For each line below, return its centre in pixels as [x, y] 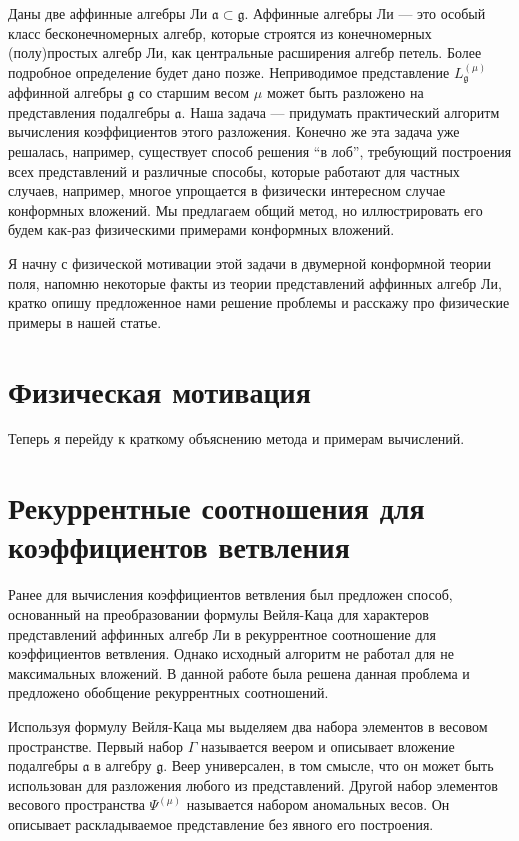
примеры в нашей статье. [85, 321]
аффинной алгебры [65, 92]
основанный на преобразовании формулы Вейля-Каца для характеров [218, 613]
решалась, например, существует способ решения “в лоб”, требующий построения [260, 151]
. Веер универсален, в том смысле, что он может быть [328, 765]
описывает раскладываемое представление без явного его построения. [221, 823]
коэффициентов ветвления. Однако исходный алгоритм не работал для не [231, 653]
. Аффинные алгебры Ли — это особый [365, 13]
